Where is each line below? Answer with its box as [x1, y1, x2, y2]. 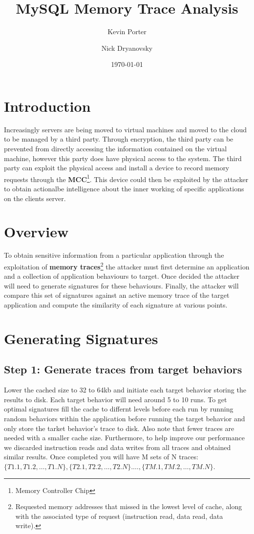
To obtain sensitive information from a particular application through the [4, 250, 224, 260]
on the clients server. [4, 193, 66, 203]
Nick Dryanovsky [101, 42, 153, 53]
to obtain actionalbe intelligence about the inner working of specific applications [4, 184, 244, 194]
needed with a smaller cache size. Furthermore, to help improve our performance [4, 432, 245, 443]
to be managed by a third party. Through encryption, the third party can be [4, 134, 233, 144]
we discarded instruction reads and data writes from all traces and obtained [4, 442, 231, 452]
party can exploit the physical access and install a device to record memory [4, 163, 230, 173]
